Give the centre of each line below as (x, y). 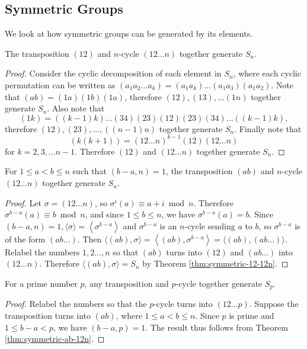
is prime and (252, 316)
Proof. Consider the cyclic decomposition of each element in (113, 73)
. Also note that (76, 108)
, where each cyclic (267, 73)
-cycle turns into (183, 304)
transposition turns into (48, 316)
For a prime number (41, 284)
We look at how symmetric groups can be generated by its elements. (129, 33)
